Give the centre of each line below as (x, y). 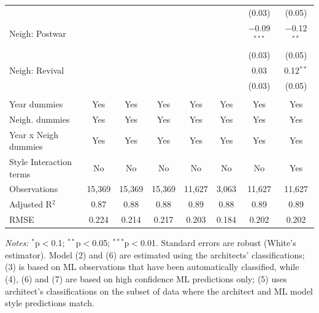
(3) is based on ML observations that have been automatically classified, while (152, 267)
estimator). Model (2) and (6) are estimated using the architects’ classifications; (155, 254)
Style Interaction (40, 161)
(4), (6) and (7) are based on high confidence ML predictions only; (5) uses (146, 278)
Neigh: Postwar (38, 33)
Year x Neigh (34, 134)
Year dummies (36, 103)
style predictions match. (50, 303)
